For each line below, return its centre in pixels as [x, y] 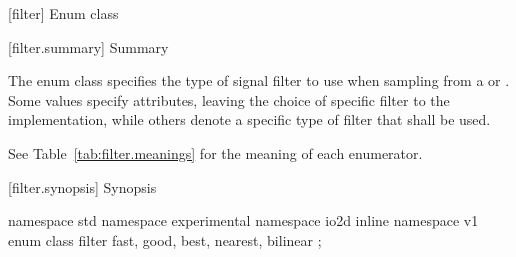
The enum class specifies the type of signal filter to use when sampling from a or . [259, 80]
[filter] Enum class [63, 13]
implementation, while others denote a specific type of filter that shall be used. [249, 119]
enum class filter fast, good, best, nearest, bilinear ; [165, 239]
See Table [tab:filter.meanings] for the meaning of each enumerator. [215, 152]
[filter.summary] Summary [88, 46]
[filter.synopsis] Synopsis [82, 186]
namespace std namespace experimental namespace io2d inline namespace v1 [243, 220]
